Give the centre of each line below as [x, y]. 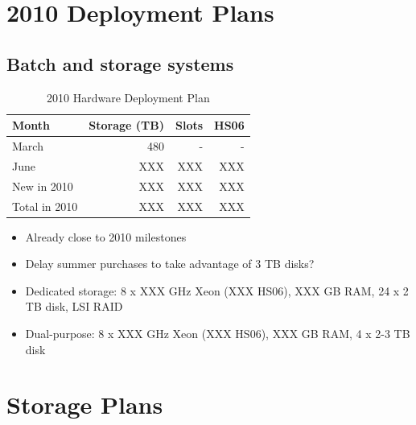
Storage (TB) [126, 125]
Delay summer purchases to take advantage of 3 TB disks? [170, 264]
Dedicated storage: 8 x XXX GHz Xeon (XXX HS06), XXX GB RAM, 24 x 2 [217, 290]
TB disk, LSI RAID [74, 306]
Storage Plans [85, 404]
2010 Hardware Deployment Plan [128, 97]
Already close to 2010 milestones [106, 236]
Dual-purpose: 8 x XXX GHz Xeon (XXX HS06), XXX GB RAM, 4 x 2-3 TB [218, 334]
